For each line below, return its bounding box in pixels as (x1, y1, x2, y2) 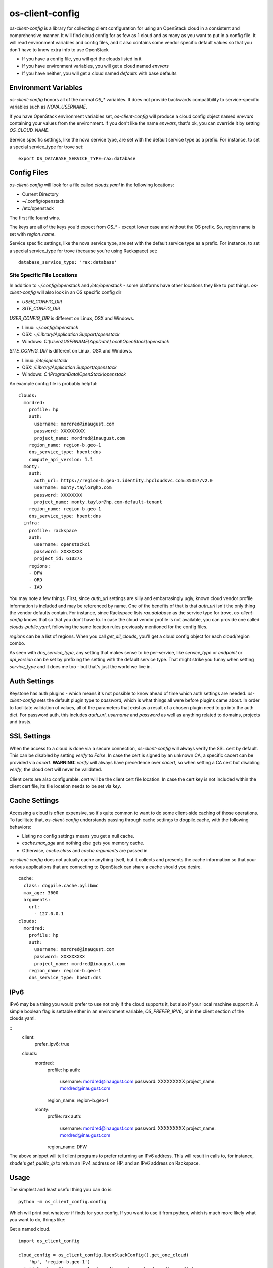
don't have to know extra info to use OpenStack (9, 46, 109, 53)
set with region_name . (9, 231, 56, 237)
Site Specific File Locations (9, 271, 78, 278)
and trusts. (9, 719, 32, 725)
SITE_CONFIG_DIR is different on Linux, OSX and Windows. (9, 348, 132, 354)
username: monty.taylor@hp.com (34, 485, 112, 490)
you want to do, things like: (9, 1217, 66, 1223)
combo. (9, 640, 25, 646)
